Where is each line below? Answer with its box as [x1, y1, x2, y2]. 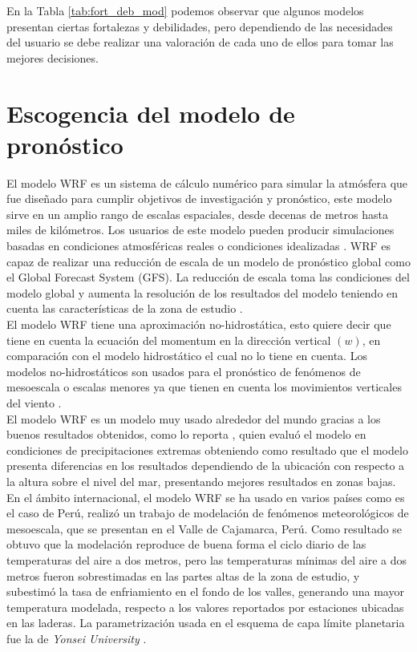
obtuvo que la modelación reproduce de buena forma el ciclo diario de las [6, 536, 366, 553]
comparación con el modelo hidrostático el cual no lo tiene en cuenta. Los [6, 347, 367, 364]
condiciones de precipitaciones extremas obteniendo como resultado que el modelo [6, 441, 408, 458]
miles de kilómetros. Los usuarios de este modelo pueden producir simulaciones [6, 221, 395, 238]
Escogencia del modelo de [6, 96, 295, 129]
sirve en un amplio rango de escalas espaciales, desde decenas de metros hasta [6, 205, 388, 222]
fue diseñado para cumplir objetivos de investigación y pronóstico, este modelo [6, 190, 392, 207]
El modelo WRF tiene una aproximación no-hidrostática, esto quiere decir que [6, 316, 391, 333]
